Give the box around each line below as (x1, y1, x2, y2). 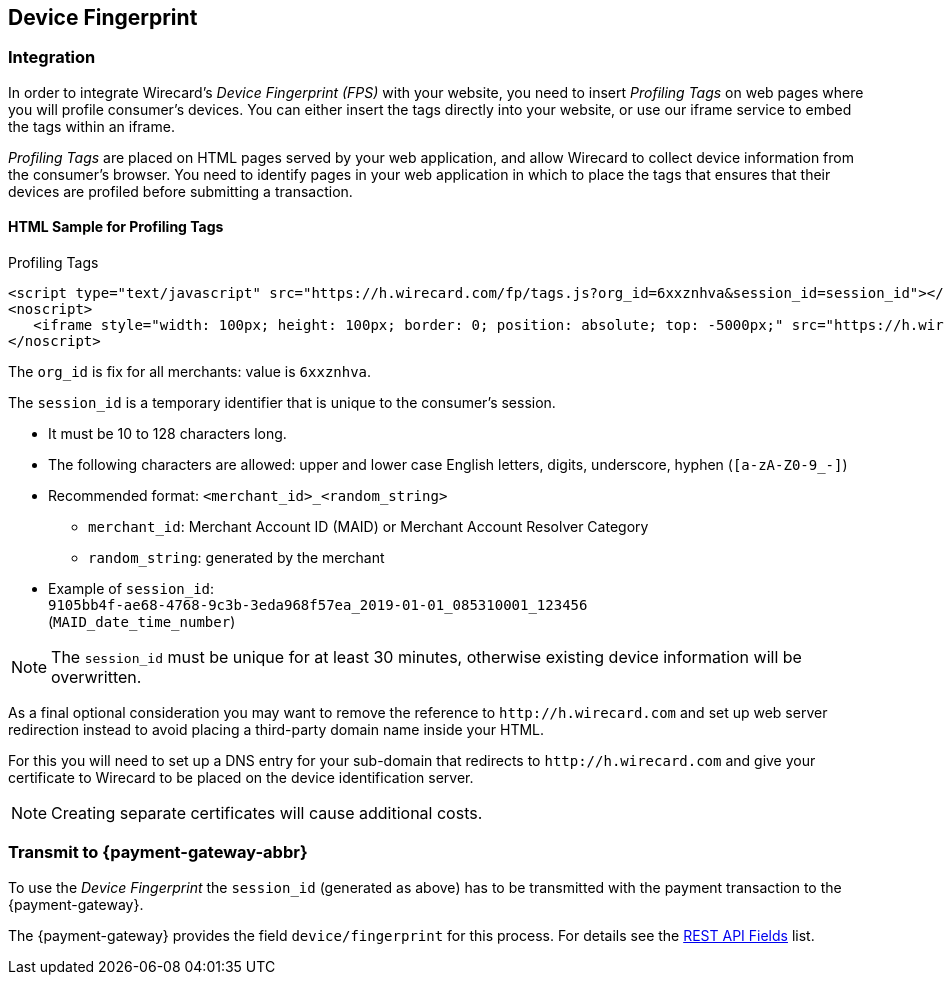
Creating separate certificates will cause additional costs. (51, 803, 483, 824)
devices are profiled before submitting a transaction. (8, 182, 353, 200)
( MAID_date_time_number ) (48, 613, 236, 631)
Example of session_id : (48, 580, 215, 598)
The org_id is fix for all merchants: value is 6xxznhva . (8, 363, 372, 381)
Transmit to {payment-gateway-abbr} (8, 842, 308, 863)
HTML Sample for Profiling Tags (8, 218, 224, 236)
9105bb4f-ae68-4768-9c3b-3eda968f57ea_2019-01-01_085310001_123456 (48, 597, 588, 614)
